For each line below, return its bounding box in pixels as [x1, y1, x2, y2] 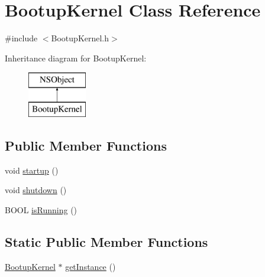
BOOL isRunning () [5, 203, 77, 216]
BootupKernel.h [51, 32, 109, 44]
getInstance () [65, 260, 116, 272]
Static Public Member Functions [5, 232, 208, 250]
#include [5, 32, 38, 44]
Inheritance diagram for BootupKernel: [5, 51, 147, 64]
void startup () [5, 164, 59, 176]
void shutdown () [5, 184, 67, 196]
